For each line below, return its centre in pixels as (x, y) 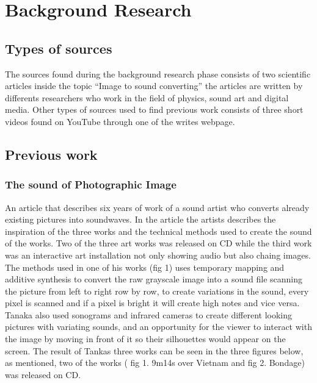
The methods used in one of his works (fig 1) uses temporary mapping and (145, 267)
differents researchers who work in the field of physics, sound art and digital (147, 97)
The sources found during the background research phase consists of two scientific (158, 73)
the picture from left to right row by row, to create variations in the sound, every (157, 291)
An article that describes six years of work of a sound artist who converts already (157, 207)
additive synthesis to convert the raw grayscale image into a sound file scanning (154, 279)
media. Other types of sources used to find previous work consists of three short (154, 109)
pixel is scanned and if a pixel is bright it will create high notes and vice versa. (152, 303)
